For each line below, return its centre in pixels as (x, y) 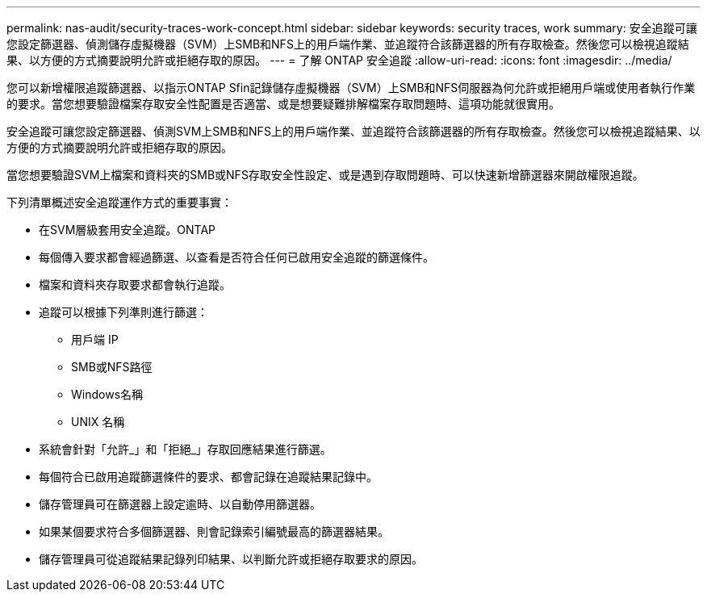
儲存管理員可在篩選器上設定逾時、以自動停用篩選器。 (180, 504)
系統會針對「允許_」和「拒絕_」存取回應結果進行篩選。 (185, 449)
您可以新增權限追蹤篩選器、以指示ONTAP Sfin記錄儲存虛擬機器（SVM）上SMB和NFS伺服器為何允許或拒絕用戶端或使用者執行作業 (351, 88)
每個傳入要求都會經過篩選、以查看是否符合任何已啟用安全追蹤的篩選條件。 (236, 257)
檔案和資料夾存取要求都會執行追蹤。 (135, 284)
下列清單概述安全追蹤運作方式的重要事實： (119, 202)
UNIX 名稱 (98, 422)
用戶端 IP (95, 339)
